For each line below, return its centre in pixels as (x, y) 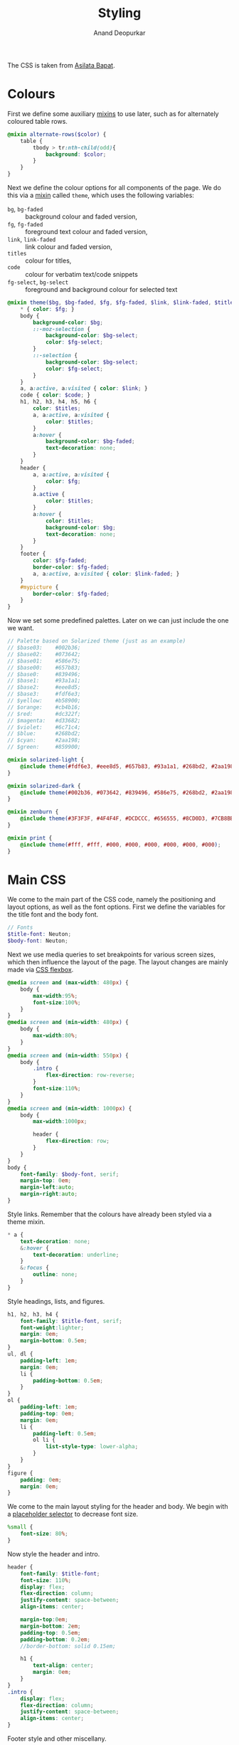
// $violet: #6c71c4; (44, 727)
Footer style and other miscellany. (57, 1739)
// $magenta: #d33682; (44, 720)
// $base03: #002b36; (44, 648)
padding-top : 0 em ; (47, 1413)
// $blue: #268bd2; (44, 734)
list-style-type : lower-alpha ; (92, 1447)
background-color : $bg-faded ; (90, 442)
